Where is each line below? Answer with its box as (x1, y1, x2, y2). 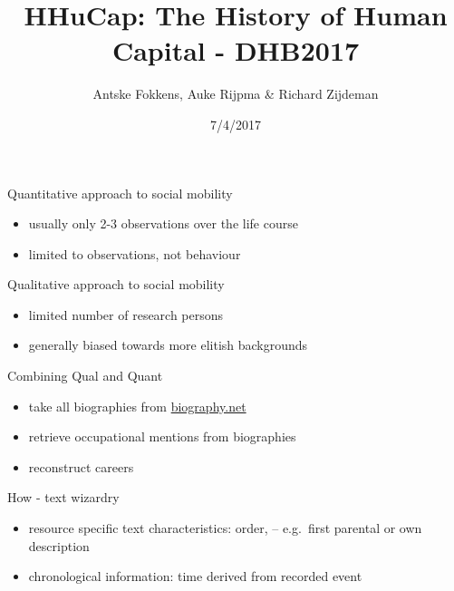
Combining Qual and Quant (7, 366, 163, 385)
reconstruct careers (28, 457, 134, 476)
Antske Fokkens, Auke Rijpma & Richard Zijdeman (92, 84, 379, 103)
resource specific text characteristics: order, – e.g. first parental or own (28, 518, 422, 538)
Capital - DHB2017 (111, 32, 360, 69)
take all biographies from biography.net (28, 396, 246, 415)
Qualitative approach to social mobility (7, 275, 225, 294)
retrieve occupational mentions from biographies (28, 427, 296, 446)
